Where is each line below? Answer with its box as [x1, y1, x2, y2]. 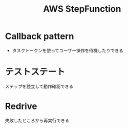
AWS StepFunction [43, 3, 121, 15]
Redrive [5, 101, 38, 112]
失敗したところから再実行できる [5, 117, 69, 123]
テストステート [5, 67, 65, 77]
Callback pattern [5, 31, 74, 42]
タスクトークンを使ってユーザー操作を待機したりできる [12, 47, 124, 53]
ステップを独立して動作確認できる [5, 83, 74, 89]
